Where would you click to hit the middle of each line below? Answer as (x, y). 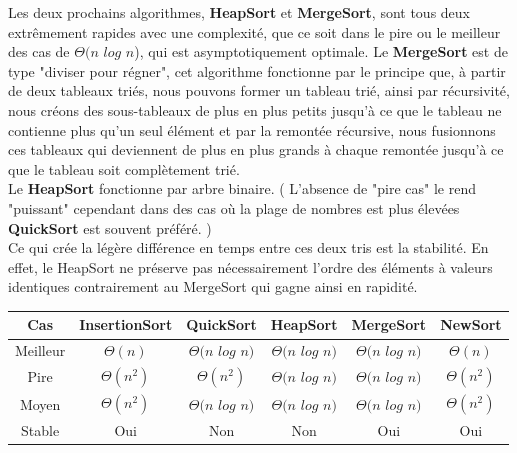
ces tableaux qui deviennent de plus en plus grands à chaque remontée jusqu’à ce (256, 149)
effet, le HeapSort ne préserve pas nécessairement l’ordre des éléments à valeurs (250, 266)
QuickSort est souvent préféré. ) (110, 227)
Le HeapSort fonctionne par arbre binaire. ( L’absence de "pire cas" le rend (242, 188)
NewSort (471, 324)
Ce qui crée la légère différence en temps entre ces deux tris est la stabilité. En (248, 247)
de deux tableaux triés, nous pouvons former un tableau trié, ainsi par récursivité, (259, 90)
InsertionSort (126, 324)
